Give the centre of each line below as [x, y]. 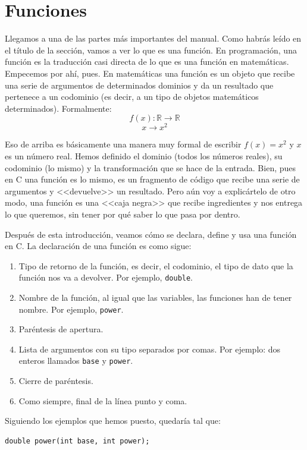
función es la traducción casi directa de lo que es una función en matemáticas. [147, 62]
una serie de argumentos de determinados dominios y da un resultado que [139, 85]
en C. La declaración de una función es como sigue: [98, 246]
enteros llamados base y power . [76, 361]
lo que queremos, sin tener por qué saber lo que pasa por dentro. [123, 214]
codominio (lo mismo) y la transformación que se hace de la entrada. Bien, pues [151, 167]
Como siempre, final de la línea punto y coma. [103, 400]
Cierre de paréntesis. [56, 381]
